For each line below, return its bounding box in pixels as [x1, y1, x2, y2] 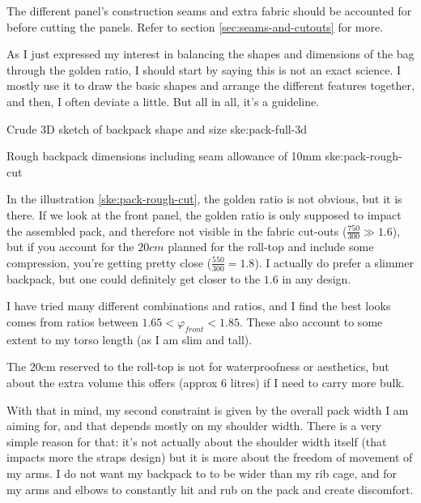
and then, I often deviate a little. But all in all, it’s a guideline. [6, 92, 320, 109]
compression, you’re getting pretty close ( [6, 254, 212, 271]
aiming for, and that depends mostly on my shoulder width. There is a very [6, 417, 382, 434]
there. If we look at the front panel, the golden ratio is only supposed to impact [6, 206, 402, 223]
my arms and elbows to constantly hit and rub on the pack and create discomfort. [6, 480, 414, 497]
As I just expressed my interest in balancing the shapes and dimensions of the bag [6, 45, 415, 62]
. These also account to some [239, 313, 383, 330]
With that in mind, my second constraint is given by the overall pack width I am [6, 401, 409, 418]
